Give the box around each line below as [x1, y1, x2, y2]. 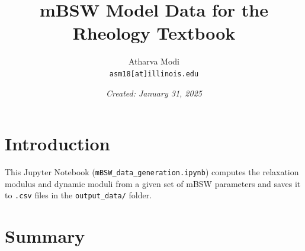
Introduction [5, 131, 110, 156]
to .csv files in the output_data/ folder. [5, 189, 152, 201]
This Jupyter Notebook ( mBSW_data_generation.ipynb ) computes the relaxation [5, 166, 299, 178]
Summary [5, 224, 85, 248]
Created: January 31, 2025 [106, 86, 202, 99]
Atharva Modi [128, 55, 179, 67]
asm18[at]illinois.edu [109, 69, 199, 78]
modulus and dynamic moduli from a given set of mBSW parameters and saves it [5, 177, 301, 189]
